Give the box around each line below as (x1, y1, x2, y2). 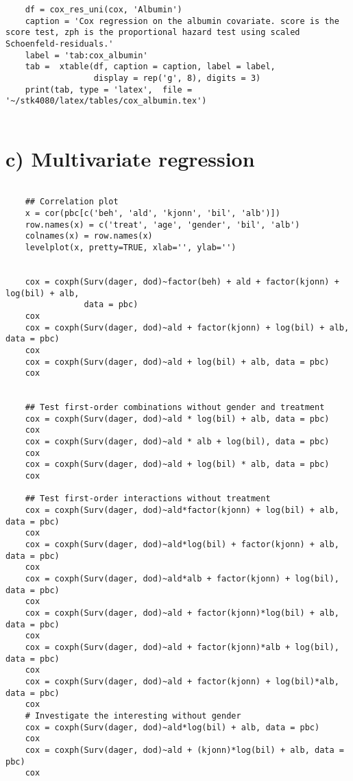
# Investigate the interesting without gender (25, 710, 241, 721)
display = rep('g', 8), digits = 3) (93, 73, 261, 83)
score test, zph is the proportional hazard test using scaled (5, 27, 300, 38)
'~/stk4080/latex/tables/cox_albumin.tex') (5, 96, 207, 106)
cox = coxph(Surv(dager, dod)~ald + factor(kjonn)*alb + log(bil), (25, 642, 339, 652)
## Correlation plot (25, 197, 119, 207)
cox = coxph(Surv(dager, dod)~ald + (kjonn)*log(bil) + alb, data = (25, 745, 344, 755)
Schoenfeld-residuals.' (5, 38, 114, 49)
